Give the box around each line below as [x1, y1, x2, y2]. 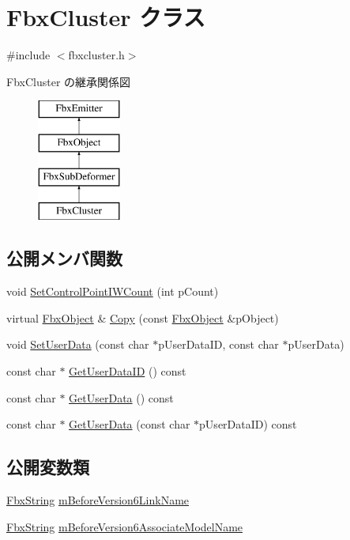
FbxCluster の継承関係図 [6, 73, 131, 89]
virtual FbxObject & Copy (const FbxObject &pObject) [6, 309, 279, 326]
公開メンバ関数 [6, 246, 122, 270]
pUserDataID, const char [158, 336, 279, 353]
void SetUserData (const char [6, 336, 149, 353]
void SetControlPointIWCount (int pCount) [6, 283, 219, 300]
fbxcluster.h [68, 47, 125, 63]
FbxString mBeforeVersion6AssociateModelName [6, 518, 243, 534]
